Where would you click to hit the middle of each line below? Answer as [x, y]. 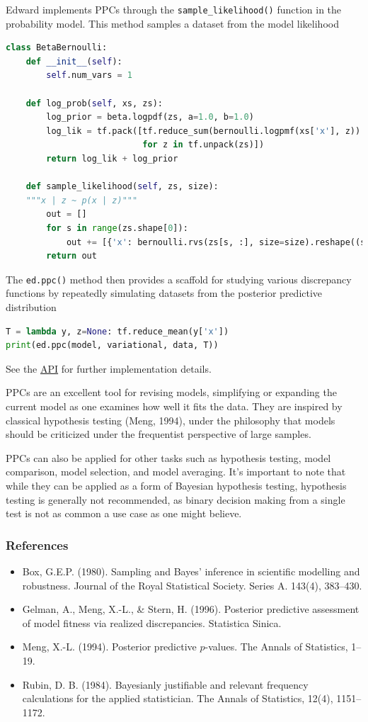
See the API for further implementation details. [109, 368]
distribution [31, 307]
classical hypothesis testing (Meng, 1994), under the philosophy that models [171, 420]
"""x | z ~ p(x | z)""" [82, 200]
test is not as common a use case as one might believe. [124, 513]
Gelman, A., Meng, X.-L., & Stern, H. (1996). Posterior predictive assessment [191, 609]
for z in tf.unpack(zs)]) [203, 145]
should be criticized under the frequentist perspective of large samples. [159, 434]
